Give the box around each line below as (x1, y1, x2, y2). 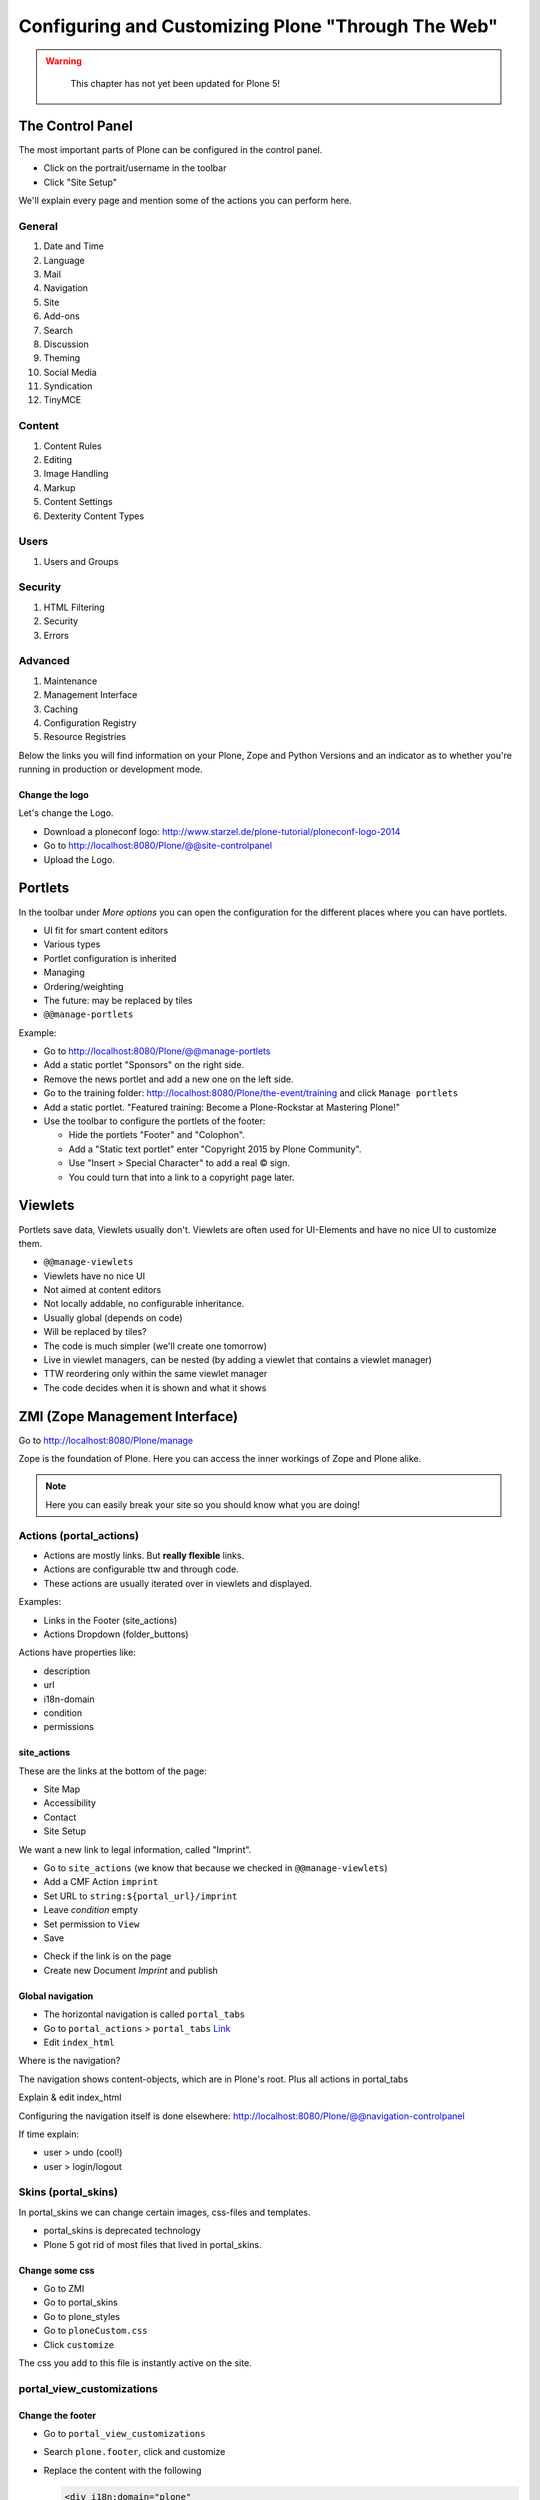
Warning (45, 55, 82, 67)
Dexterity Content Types (43, 510, 145, 522)
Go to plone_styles (43, 2310, 120, 2322)
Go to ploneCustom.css (43, 2325, 148, 2337)
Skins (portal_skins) (18, 2185, 119, 2199)
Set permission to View (43, 1918, 140, 1930)
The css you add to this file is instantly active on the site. (18, 2356, 252, 2369)
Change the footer (18, 2409, 97, 2421)
